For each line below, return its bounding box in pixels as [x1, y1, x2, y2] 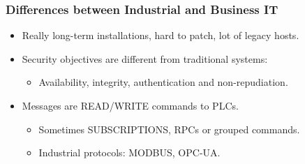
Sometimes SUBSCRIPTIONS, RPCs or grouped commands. [38, 121, 300, 136]
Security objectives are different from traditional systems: [22, 51, 268, 66]
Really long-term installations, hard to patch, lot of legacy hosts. [22, 28, 299, 43]
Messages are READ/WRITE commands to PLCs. [22, 98, 239, 112]
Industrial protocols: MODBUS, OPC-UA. [38, 145, 221, 160]
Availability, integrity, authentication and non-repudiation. [38, 75, 288, 89]
